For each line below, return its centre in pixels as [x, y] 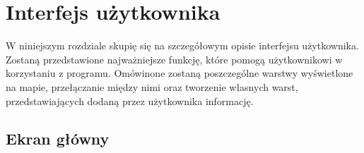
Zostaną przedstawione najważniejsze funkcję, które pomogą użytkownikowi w [174, 59]
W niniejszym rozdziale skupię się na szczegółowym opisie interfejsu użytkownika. [182, 45]
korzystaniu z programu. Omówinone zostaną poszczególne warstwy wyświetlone [180, 73]
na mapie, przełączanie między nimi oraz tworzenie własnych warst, [152, 86]
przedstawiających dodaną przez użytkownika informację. [130, 100]
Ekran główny [58, 139]
